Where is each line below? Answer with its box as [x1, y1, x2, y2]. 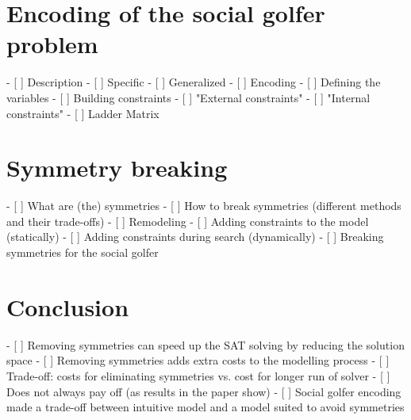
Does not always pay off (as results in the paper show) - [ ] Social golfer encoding [6, 383, 401, 399]
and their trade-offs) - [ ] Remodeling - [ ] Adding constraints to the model [6, 212, 369, 229]
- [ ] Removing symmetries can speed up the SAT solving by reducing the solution [6, 336, 405, 353]
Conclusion [6, 290, 129, 323]
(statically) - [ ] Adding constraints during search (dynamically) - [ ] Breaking [6, 228, 384, 245]
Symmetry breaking [6, 151, 228, 184]
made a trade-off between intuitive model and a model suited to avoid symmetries [6, 399, 405, 415]
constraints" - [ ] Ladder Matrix [6, 105, 159, 121]
